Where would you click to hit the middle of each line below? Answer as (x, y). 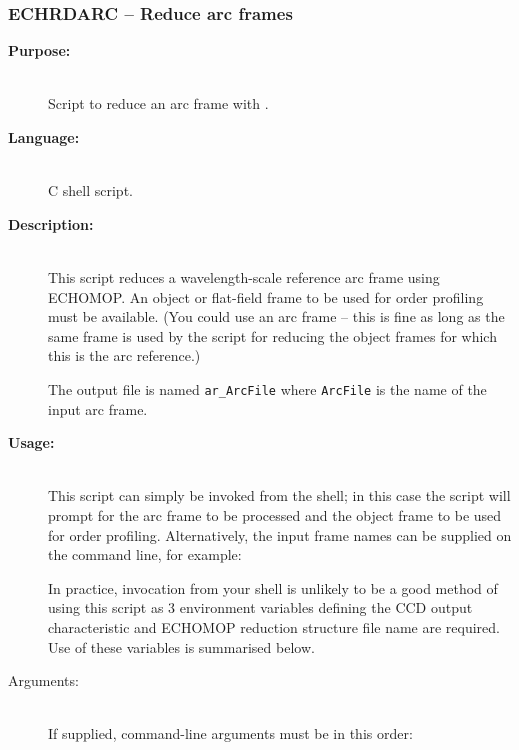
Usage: (31, 442)
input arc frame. (98, 408)
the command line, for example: (145, 554)
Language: (44, 137)
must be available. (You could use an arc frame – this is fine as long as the (276, 316)
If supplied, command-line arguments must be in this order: (230, 733)
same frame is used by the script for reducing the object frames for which (272, 335)
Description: (51, 223)
